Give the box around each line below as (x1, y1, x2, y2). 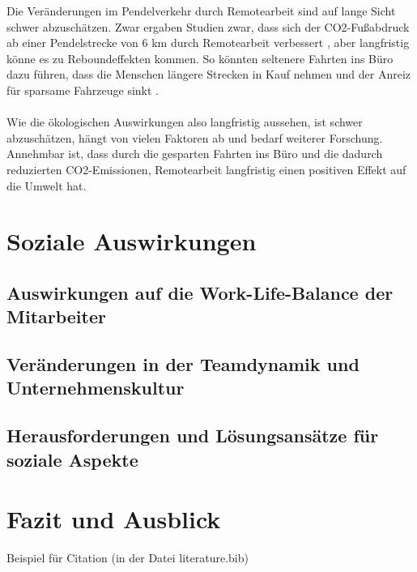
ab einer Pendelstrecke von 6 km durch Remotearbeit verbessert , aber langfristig (6, 34, 410, 51)
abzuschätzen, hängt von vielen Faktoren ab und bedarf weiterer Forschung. (6, 129, 383, 146)
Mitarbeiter (6, 304, 106, 329)
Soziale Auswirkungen (6, 224, 257, 258)
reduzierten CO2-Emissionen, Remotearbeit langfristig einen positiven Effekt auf (6, 160, 406, 177)
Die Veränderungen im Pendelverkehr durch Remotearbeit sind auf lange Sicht (6, 2, 396, 19)
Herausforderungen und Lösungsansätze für (6, 423, 379, 448)
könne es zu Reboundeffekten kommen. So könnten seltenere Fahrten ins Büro (6, 49, 394, 66)
